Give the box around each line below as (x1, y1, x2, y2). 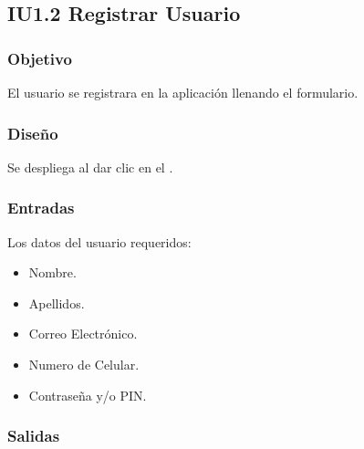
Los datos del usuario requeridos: (7, 232, 192, 251)
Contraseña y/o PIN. (28, 385, 147, 404)
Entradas (7, 196, 75, 219)
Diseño (7, 121, 58, 144)
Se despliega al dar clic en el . (7, 157, 173, 176)
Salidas (7, 424, 60, 447)
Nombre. (28, 263, 77, 282)
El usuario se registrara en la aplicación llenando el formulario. (7, 83, 359, 101)
